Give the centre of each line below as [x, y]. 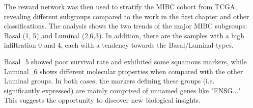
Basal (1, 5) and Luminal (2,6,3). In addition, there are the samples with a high [124, 35]
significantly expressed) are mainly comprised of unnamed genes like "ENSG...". [124, 90]
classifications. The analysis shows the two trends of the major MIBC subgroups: [126, 26]
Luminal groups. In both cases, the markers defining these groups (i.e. [109, 81]
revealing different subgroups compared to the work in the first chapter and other [126, 16]
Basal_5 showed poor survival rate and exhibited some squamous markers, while [126, 61]
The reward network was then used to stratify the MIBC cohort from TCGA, [121, 6]
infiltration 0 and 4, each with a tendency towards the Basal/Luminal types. [119, 45]
